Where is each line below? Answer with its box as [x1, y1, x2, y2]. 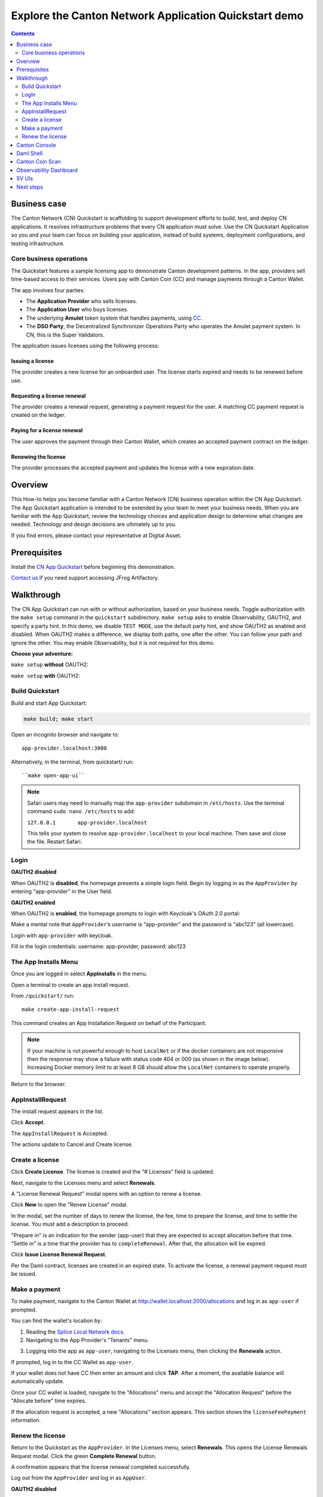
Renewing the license [11, 453, 66, 460]
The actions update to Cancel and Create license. [11, 1141, 133, 1148]
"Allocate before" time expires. [11, 1397, 87, 1404]
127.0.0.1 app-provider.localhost [27, 819, 148, 826]
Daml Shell [16, 150, 43, 157]
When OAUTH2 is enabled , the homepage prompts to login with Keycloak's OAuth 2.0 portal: [11, 910, 240, 917]
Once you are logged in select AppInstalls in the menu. [11, 970, 148, 977]
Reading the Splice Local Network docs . [26, 1328, 125, 1335]
